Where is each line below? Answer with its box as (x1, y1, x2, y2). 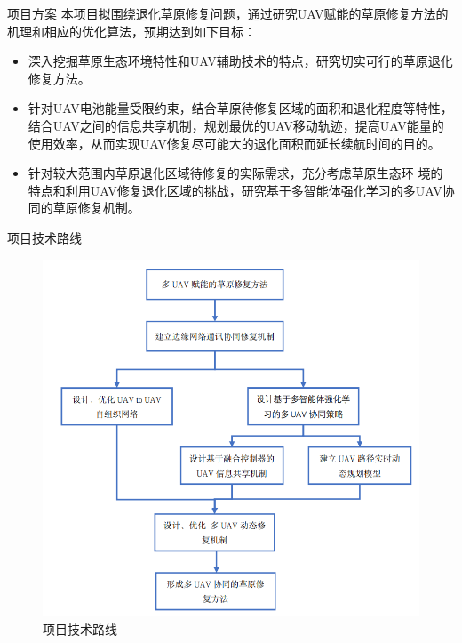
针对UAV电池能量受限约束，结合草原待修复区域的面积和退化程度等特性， (28, 99, 453, 117)
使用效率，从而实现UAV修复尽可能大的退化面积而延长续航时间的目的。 (28, 133, 441, 152)
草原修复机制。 (52, 198, 140, 217)
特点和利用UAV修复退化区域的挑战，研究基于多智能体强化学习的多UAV (28, 181, 442, 199)
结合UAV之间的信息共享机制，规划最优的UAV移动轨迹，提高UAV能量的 (28, 116, 444, 134)
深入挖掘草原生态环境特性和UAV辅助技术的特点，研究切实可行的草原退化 (28, 52, 453, 70)
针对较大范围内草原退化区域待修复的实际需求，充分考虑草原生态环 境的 (28, 164, 443, 182)
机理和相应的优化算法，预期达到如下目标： (7, 21, 256, 40)
